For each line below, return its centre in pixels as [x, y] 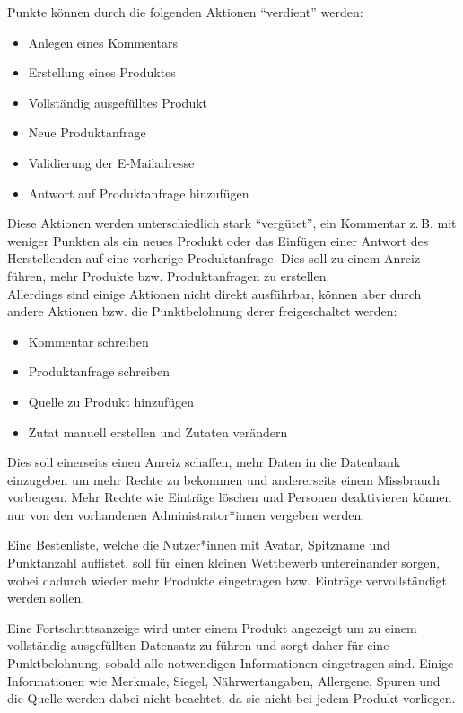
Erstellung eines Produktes [102, 72]
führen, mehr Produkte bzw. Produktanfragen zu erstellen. [169, 275]
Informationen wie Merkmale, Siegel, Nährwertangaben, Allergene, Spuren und [224, 680]
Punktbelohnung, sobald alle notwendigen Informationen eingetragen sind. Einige [231, 663]
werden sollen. [46, 598]
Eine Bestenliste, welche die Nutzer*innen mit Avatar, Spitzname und [199, 545]
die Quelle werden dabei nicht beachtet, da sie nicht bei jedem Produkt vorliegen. [231, 698]
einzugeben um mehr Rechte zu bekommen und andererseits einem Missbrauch [224, 479]
